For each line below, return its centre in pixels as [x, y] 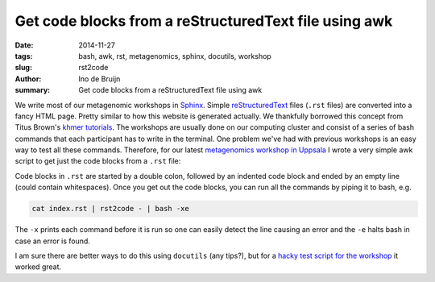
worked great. [38, 267]
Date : [24, 45]
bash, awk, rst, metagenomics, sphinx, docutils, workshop [175, 56]
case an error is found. [52, 241]
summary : [33, 90]
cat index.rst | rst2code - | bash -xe [110, 209]
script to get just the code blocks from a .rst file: [98, 161]
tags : [24, 56]
